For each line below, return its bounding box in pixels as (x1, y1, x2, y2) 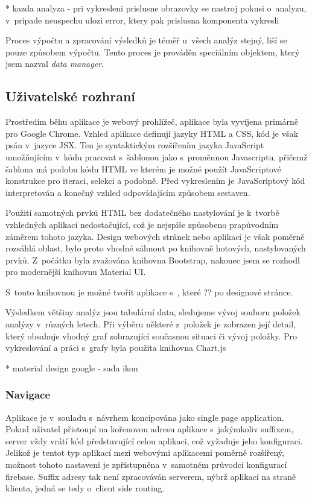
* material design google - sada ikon (5, 361, 138, 374)
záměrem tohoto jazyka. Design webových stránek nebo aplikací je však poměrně (5, 230, 305, 242)
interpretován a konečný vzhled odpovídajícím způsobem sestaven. (5, 186, 250, 198)
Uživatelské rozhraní (5, 87, 136, 106)
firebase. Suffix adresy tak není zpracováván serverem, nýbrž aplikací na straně (5, 470, 296, 482)
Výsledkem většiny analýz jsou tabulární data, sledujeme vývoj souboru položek (5, 306, 301, 318)
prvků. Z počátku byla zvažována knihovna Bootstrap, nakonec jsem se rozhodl (5, 253, 300, 266)
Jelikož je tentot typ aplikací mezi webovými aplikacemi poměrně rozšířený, (5, 446, 284, 459)
